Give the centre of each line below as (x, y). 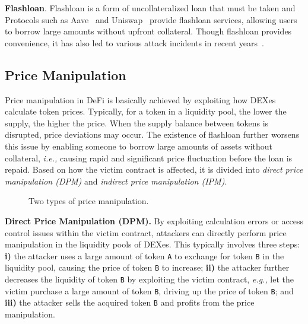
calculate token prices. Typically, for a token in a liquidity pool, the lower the (146, 111)
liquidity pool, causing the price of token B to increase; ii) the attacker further (147, 267)
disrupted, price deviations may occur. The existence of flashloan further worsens (152, 134)
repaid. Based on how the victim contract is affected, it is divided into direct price (154, 169)
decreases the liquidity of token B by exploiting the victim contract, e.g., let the (150, 279)
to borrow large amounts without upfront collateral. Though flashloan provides (148, 31)
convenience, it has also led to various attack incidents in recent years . (134, 42)
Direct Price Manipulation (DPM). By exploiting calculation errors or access (154, 220)
